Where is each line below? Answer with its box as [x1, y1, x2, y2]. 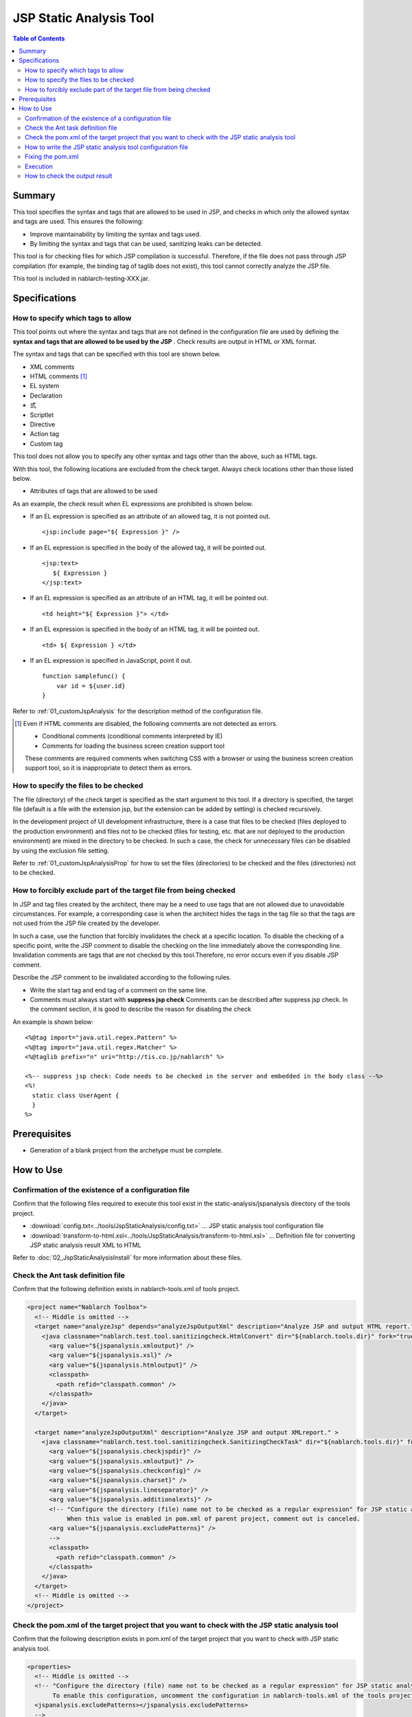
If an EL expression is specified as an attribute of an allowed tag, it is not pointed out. [30, 512, 271, 521]
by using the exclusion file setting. [12, 846, 110, 854]
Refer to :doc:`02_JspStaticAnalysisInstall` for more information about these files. [12, 1253, 242, 1262]
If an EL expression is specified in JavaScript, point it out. [30, 656, 192, 664]
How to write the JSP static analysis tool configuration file [25, 143, 189, 151]
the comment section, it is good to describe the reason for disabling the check [30, 1005, 251, 1013]
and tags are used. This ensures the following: [12, 217, 144, 226]
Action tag [30, 430, 60, 438]
